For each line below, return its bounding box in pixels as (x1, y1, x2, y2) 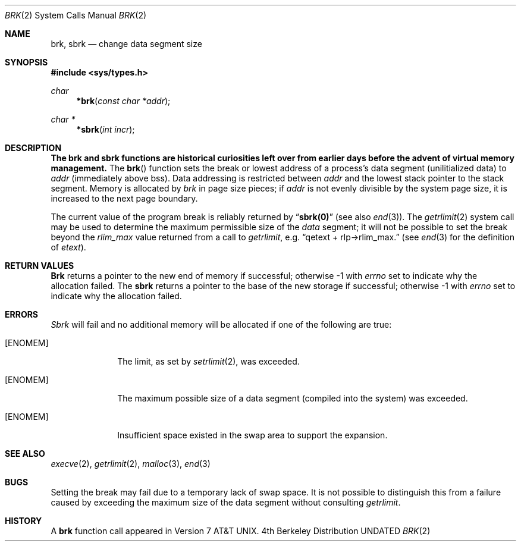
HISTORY (5, 516, 42, 526)
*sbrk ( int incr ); (76, 124, 135, 134)
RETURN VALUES (5, 261, 74, 271)
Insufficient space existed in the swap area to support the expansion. (117, 430, 388, 440)
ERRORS (5, 309, 39, 319)
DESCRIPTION (5, 143, 62, 153)
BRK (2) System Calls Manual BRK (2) (5, 10, 147, 20)
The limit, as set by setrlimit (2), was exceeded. (117, 356, 300, 366)
